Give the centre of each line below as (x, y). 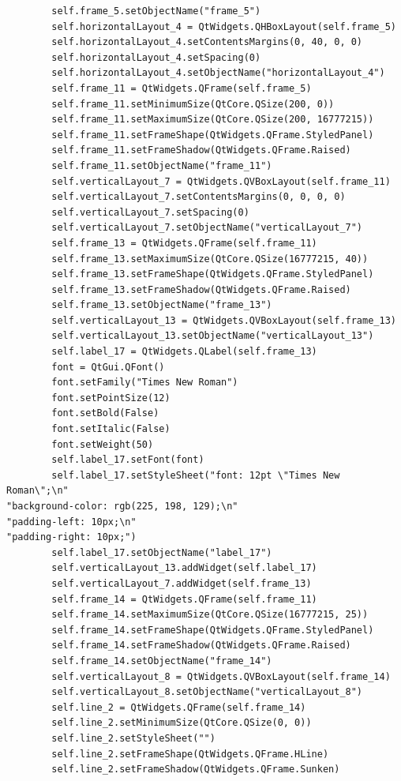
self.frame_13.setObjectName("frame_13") (162, 305)
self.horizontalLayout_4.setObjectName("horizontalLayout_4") (218, 73)
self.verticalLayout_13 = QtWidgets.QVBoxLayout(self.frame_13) (224, 320)
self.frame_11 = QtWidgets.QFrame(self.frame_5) (182, 88)
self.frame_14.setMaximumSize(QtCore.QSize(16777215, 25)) (210, 615)
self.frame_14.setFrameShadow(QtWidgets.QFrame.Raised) (201, 646)
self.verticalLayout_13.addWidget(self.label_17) (184, 568)
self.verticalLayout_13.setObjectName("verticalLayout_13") (213, 336)
